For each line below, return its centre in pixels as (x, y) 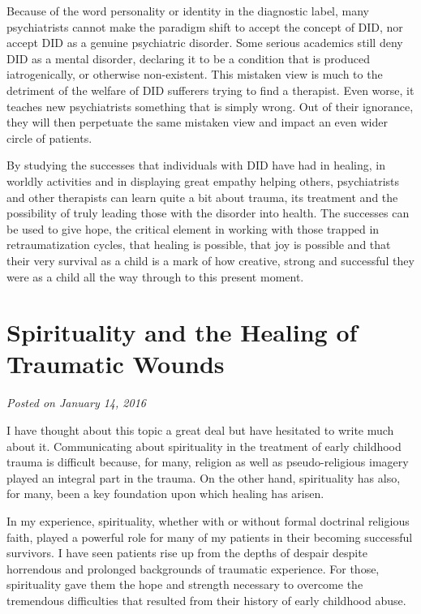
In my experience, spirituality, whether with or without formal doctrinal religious (208, 520)
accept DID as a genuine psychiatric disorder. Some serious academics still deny (205, 43)
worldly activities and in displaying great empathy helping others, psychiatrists (203, 180)
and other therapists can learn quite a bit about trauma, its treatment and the (202, 197)
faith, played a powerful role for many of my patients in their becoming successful (210, 537)
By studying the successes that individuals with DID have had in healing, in (196, 165)
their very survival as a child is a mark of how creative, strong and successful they (210, 260)
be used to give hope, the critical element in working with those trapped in (193, 228)
